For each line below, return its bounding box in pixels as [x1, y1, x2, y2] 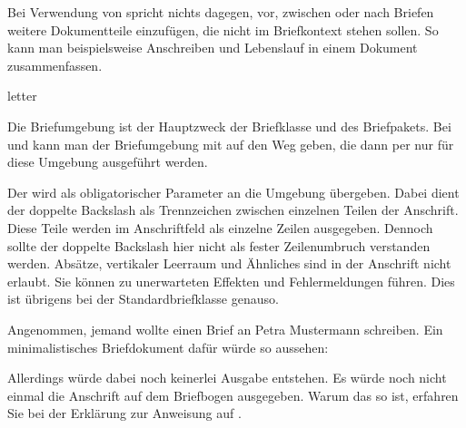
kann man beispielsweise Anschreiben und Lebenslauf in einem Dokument [7, 38, 418, 57]
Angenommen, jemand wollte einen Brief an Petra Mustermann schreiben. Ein [7, 319, 443, 338]
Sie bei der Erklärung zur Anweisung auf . [7, 404, 242, 423]
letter [7, 86, 37, 105]
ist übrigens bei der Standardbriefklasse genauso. [7, 289, 279, 308]
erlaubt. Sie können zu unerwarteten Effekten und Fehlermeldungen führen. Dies [7, 271, 455, 290]
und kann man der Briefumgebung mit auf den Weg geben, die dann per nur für [7, 134, 454, 153]
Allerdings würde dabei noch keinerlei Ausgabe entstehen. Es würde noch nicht [7, 368, 447, 387]
